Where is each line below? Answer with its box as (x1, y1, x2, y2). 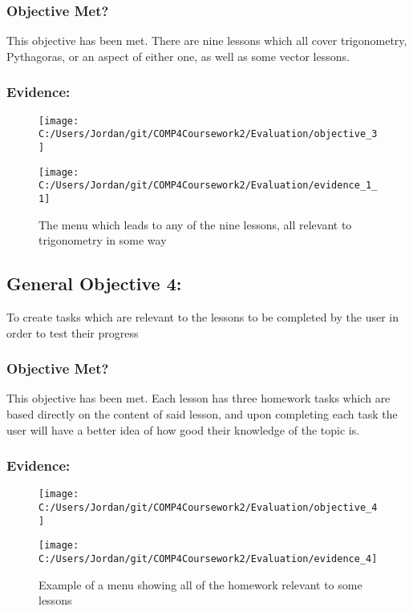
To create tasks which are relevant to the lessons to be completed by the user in (6, 308, 399, 325)
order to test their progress (6, 324, 139, 341)
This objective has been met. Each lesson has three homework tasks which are (6, 390, 391, 407)
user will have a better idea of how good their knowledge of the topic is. (6, 421, 360, 438)
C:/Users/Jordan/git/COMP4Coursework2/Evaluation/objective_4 (38, 502, 378, 514)
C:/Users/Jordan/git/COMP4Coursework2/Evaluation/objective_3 (38, 128, 378, 140)
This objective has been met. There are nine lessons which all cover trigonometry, (6, 32, 407, 49)
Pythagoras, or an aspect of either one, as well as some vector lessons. (6, 47, 350, 64)
